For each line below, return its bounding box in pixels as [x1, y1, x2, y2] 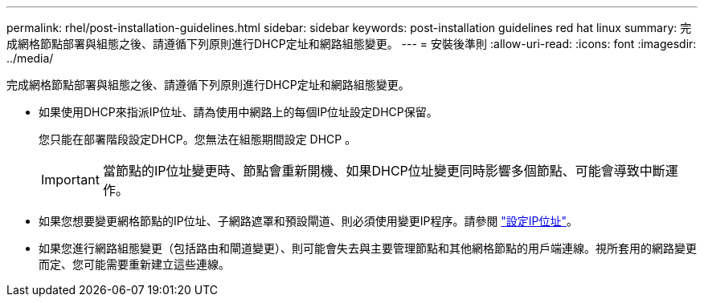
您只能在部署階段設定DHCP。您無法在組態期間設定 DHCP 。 [39, 132, 357, 146]
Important [41, 172, 100, 188]
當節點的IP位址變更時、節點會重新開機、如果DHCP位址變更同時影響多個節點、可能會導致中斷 [102, 163, 665, 179]
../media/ [6, 51, 54, 65]
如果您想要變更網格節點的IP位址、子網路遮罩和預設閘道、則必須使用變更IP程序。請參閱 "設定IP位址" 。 [39, 214, 579, 228]
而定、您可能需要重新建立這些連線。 [39, 257, 230, 271]
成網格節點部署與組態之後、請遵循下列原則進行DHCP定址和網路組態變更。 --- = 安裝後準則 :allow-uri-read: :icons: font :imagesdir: [6, 37, 697, 50]
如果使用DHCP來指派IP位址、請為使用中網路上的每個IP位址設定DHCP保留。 [39, 105, 438, 119]
